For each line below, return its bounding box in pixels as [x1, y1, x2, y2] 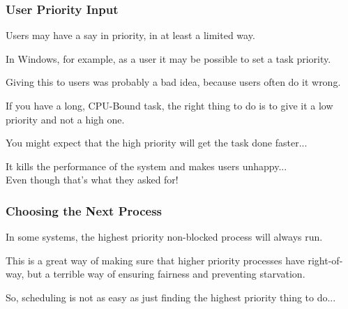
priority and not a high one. [6, 112, 125, 126]
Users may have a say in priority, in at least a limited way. [6, 28, 255, 43]
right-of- [308, 253, 343, 267]
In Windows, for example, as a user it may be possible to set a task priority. [6, 51, 331, 66]
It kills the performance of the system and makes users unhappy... [6, 158, 287, 173]
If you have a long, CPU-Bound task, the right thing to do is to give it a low [6, 98, 333, 112]
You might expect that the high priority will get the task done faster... [6, 135, 308, 150]
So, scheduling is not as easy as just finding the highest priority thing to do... [6, 289, 336, 304]
